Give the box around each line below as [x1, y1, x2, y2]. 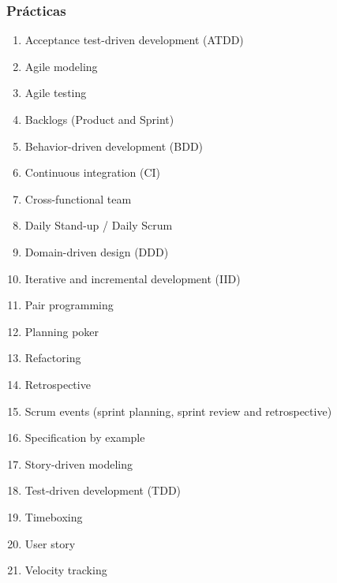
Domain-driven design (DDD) [24, 243, 169, 260]
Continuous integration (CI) [24, 164, 161, 181]
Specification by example [24, 429, 145, 446]
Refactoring [24, 349, 81, 366]
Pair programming [24, 297, 114, 313]
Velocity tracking [24, 562, 107, 578]
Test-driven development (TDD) [24, 482, 182, 499]
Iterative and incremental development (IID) [24, 270, 241, 286]
